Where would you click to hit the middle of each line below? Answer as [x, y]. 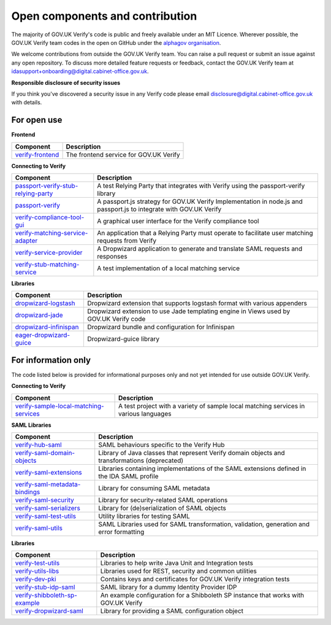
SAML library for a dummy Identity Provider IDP [169, 588]
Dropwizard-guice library [123, 339]
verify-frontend [37, 155]
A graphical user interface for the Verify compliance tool [178, 221]
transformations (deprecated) [141, 460]
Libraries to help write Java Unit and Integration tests [177, 563]
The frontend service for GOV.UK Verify [123, 155]
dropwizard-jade [39, 315]
